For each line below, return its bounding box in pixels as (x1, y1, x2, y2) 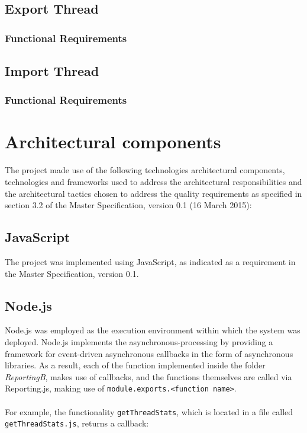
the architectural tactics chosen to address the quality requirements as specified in (5, 187, 302, 199)
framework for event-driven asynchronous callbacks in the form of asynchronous (5, 347, 293, 359)
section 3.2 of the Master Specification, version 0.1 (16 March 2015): (5, 199, 252, 211)
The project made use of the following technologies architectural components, (5, 164, 285, 176)
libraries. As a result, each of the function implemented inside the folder (5, 359, 266, 371)
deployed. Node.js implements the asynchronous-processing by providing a (5, 335, 273, 348)
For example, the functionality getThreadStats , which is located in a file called (5, 405, 293, 418)
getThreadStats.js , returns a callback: (5, 417, 149, 429)
